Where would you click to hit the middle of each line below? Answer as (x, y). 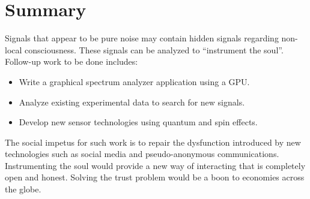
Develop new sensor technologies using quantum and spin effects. (138, 122)
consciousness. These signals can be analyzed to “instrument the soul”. (154, 49)
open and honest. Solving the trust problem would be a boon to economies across (155, 177)
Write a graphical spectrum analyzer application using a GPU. (134, 81)
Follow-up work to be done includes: (71, 61)
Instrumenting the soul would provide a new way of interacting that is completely (155, 165)
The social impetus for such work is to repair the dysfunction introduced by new (153, 142)
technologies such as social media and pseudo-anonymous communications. (142, 154)
